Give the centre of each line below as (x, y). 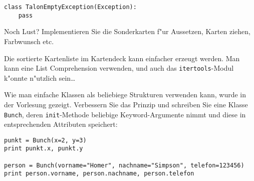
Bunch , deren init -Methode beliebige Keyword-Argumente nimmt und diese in (125, 114)
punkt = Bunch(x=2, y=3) (45, 140)
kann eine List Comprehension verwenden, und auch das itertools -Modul (119, 68)
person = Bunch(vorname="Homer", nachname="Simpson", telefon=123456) (124, 165)
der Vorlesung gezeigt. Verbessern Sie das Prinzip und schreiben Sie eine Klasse (126, 104)
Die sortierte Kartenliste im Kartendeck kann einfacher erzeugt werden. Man (122, 58)
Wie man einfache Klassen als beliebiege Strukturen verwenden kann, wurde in (125, 95)
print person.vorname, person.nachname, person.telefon (99, 174)
